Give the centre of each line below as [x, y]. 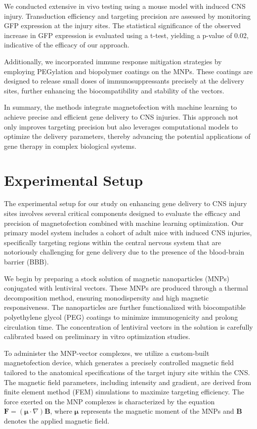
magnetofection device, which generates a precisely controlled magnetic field [119, 363]
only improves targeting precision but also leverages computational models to [121, 126]
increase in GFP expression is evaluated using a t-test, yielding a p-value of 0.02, [126, 35]
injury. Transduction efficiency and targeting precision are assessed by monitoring [127, 16]
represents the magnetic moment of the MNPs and [157, 411]
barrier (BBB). [26, 261]
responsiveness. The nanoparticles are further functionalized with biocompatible [125, 307]
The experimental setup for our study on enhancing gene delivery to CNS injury [126, 203]
